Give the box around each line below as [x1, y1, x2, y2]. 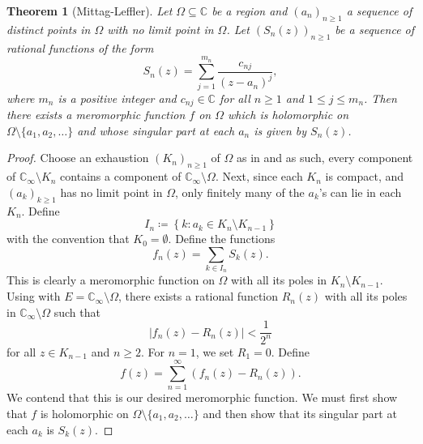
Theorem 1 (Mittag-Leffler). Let [6, 2, 173, 19]
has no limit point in [60, 183, 163, 200]
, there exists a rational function [117, 288, 279, 305]
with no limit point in [107, 20, 214, 37]
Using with [6, 288, 61, 305]
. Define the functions [168, 230, 276, 247]
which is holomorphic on [228, 106, 349, 123]
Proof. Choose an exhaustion [6, 149, 149, 166]
